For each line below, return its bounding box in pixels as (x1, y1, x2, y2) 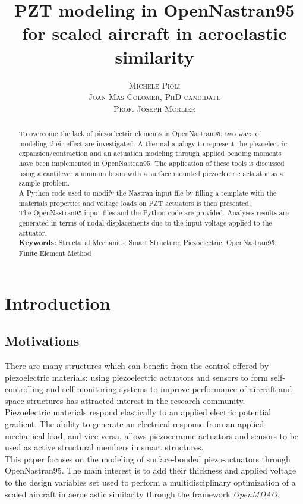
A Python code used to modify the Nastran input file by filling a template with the (18, 188, 277, 198)
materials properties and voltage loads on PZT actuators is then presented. (18, 198, 251, 208)
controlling (5, 383, 44, 395)
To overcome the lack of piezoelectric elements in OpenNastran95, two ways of (18, 129, 261, 139)
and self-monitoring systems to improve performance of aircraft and (46, 383, 292, 395)
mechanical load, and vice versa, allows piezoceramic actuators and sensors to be (5, 429, 299, 442)
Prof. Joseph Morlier (113, 102, 195, 114)
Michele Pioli (128, 79, 181, 91)
